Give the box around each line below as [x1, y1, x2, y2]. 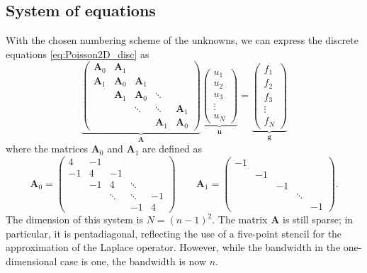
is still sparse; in [282, 212, 354, 227]
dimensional [6, 253, 57, 268]
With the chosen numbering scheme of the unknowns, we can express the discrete [6, 33, 358, 48]
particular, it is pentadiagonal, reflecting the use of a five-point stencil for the [6, 225, 342, 240]
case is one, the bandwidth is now [60, 253, 207, 268]
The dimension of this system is [6, 212, 144, 227]
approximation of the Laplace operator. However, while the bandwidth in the [6, 240, 341, 255]
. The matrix [212, 212, 268, 227]
